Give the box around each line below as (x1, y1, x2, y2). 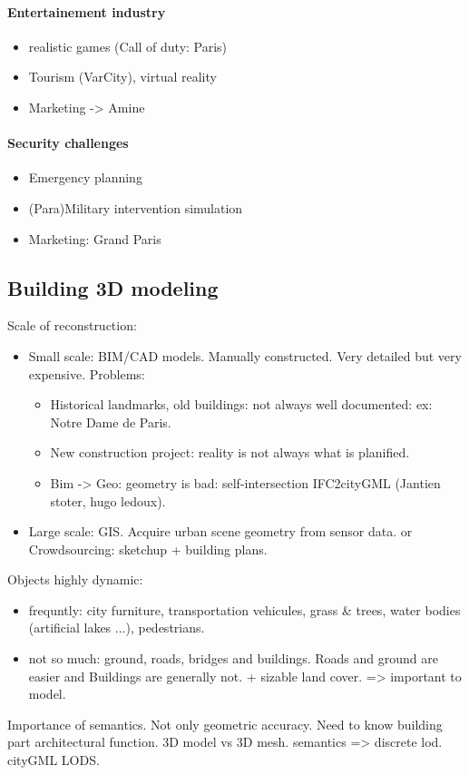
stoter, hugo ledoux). (50, 491, 166, 510)
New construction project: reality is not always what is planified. (50, 443, 410, 462)
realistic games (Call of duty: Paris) (28, 36, 228, 55)
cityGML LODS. (7, 750, 100, 770)
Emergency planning (28, 168, 142, 187)
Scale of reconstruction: (7, 316, 137, 335)
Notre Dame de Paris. (50, 412, 171, 431)
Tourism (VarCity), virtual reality (28, 67, 217, 86)
